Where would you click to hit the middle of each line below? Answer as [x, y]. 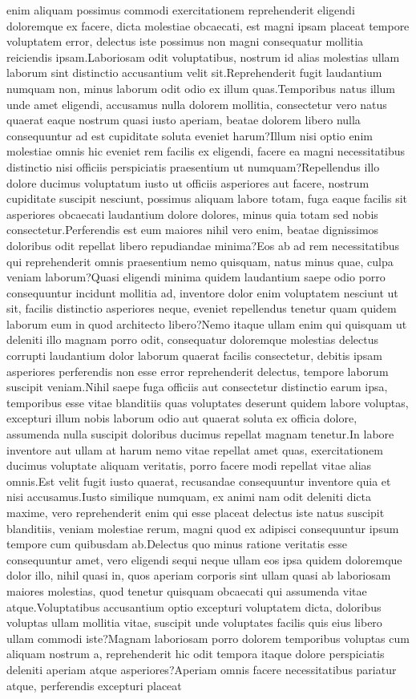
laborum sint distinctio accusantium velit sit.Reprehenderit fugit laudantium [194, 73]
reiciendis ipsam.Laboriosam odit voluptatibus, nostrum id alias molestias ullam [203, 57]
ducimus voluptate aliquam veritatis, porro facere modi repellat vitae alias [189, 465]
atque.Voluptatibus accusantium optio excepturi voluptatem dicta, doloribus [194, 606]
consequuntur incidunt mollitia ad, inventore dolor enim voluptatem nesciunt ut [202, 292]
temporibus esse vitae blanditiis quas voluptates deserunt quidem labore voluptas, [208, 402]
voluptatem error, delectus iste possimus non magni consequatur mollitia [185, 41]
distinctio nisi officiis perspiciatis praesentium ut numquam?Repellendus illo [193, 166]
